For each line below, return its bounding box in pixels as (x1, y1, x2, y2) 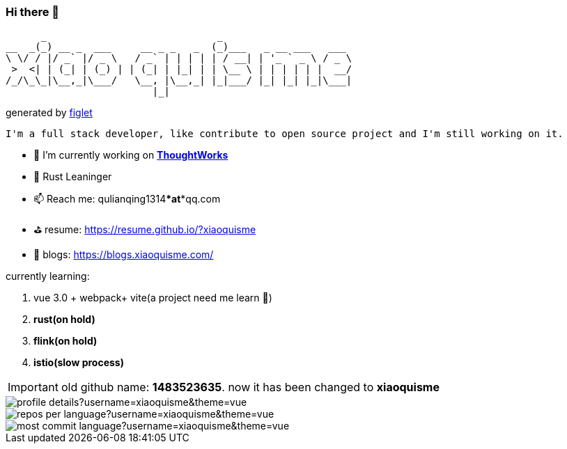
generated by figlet (6, 107, 93, 119)
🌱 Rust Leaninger (33, 171, 112, 183)
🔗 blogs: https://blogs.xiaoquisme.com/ (33, 249, 214, 261)
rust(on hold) (33, 313, 95, 326)
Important (8, 380, 59, 395)
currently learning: (6, 270, 90, 283)
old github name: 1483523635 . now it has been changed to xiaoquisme (61, 380, 440, 395)
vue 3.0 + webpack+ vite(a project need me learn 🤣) (33, 292, 272, 304)
